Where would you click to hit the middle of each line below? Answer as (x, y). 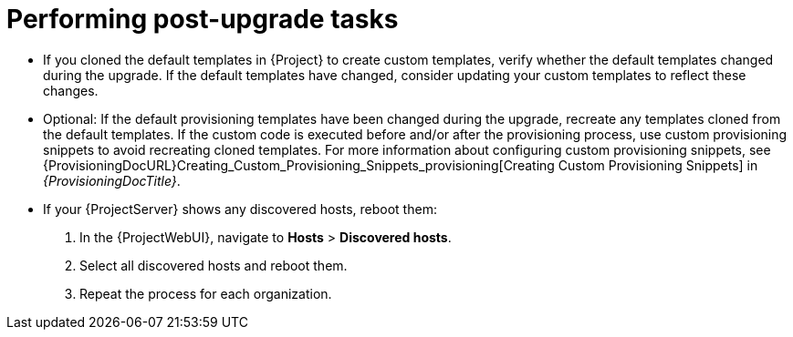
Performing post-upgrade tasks (203, 19)
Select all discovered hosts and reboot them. (214, 265)
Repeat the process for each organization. (206, 293)
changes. (71, 90)
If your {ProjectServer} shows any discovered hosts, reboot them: (240, 209)
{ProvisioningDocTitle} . (112, 180)
